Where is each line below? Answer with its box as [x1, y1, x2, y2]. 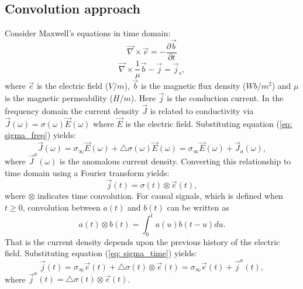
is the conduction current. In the [167, 92, 284, 104]
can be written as [167, 201, 229, 213]
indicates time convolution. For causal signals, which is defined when [37, 190, 283, 202]
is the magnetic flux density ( [141, 80, 246, 92]
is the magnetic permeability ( [5, 92, 113, 104]
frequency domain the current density [5, 104, 139, 116]
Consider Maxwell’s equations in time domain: [5, 27, 171, 39]
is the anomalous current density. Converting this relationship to [60, 154, 291, 167]
